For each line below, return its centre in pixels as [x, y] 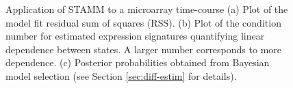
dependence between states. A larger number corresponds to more [144, 49]
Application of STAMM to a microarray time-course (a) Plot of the [147, 9]
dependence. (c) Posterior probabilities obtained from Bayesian [138, 62]
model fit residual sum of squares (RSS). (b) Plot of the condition [143, 22]
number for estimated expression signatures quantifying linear [135, 36]
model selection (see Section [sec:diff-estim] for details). [121, 75]
